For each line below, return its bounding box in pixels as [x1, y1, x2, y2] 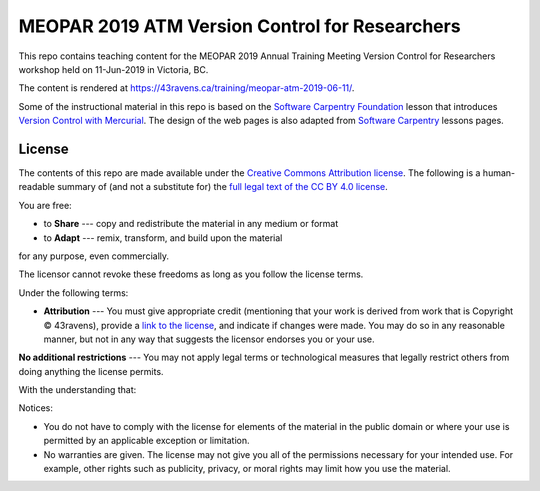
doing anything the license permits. [18, 365, 164, 377]
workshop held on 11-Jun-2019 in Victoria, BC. [18, 63, 209, 75]
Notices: [18, 402, 54, 414]
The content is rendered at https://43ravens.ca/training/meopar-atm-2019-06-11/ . [18, 82, 355, 94]
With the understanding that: [18, 384, 137, 396]
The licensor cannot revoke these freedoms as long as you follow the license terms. [18, 268, 364, 280]
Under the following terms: [18, 286, 129, 299]
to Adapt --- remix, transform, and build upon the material [43, 231, 283, 244]
